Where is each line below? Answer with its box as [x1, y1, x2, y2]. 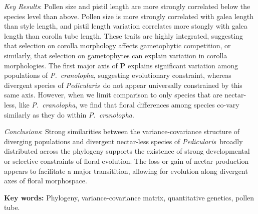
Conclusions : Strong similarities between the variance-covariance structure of [4, 126, 240, 137]
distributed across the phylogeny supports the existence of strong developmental [4, 146, 250, 156]
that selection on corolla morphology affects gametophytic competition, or [4, 40, 231, 51]
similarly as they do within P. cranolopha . [4, 109, 134, 120]
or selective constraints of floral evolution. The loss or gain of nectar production [4, 155, 249, 166]
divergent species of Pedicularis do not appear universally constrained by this [4, 79, 242, 90]
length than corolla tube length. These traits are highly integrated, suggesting [4, 30, 243, 41]
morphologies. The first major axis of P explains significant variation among [4, 60, 238, 70]
